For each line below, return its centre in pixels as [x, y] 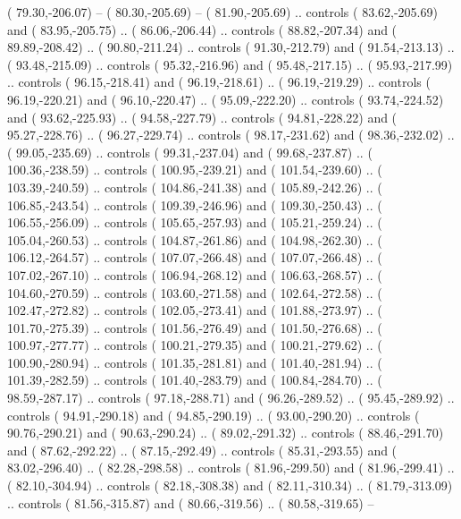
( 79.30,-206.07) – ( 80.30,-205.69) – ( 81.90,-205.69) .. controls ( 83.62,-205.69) [222, 12]
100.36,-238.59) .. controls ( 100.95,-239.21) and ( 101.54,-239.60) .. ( [195, 170]
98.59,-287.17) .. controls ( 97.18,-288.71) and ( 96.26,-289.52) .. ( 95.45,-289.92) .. [231, 398]
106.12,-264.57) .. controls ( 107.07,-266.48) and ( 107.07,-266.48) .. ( [195, 257]
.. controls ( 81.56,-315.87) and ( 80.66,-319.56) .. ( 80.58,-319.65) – [191, 502]
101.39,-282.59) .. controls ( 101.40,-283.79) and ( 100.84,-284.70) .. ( [195, 380]
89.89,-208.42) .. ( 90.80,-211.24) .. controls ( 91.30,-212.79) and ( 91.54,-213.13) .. [231, 47]
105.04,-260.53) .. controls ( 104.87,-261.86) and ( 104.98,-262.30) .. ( [195, 239]
